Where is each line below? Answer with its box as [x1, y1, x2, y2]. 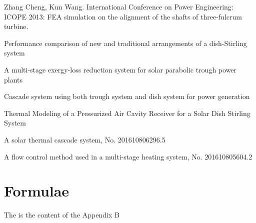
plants [4, 74, 23, 84]
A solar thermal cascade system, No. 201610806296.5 [4, 134, 165, 144]
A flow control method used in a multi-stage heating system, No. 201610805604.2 [4, 151, 252, 161]
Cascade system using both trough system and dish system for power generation [4, 91, 250, 101]
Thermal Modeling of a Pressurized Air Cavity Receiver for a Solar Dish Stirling [4, 107, 250, 118]
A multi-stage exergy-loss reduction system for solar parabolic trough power [4, 64, 237, 74]
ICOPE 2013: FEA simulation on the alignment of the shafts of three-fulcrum [4, 11, 242, 21]
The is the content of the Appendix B [4, 209, 119, 220]
